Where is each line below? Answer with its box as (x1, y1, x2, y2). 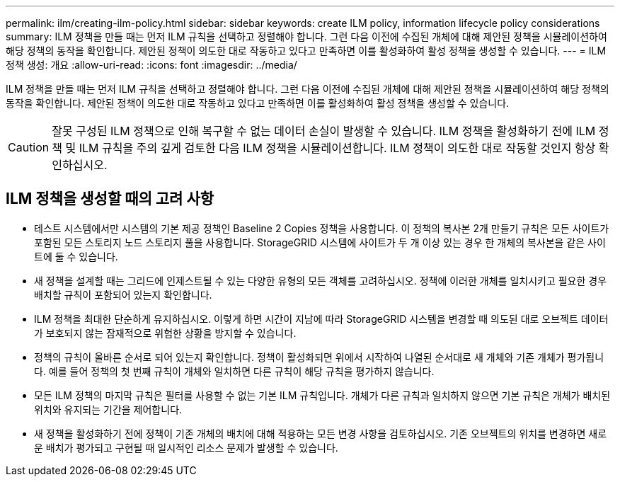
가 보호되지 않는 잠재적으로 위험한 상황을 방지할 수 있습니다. (34, 326, 297, 339)
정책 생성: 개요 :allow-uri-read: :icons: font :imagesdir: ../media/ (6, 59, 297, 71)
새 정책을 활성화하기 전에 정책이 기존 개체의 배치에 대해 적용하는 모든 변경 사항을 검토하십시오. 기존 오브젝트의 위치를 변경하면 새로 (34, 427, 607, 440)
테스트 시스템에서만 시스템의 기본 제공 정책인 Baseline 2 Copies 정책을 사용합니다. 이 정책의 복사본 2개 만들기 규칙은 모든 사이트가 (34, 222, 609, 234)
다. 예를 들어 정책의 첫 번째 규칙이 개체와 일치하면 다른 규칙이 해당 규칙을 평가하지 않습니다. (34, 365, 435, 377)
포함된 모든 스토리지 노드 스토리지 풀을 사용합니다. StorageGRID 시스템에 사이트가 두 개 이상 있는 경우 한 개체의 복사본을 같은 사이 (34, 236, 606, 248)
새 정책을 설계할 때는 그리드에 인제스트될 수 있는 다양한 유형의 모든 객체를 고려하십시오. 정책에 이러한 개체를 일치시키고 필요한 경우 (34, 274, 607, 287)
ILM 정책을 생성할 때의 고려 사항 (6, 190, 214, 208)
